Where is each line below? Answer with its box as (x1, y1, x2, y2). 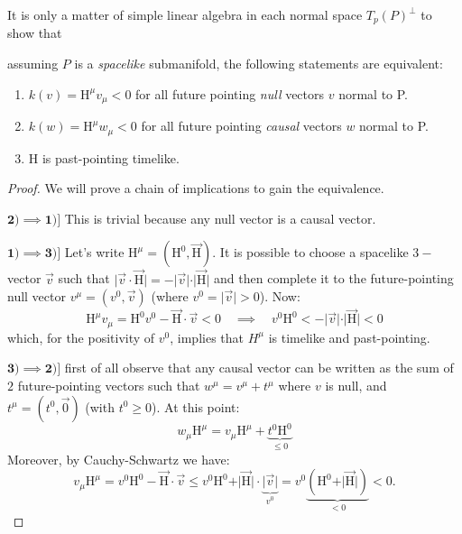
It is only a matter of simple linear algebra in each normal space (7, 5, 363, 23)
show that (7, 23, 62, 42)
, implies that (170, 327, 244, 346)
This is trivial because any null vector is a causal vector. (64, 208, 376, 227)
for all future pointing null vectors (135, 84, 325, 103)
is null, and (325, 376, 387, 394)
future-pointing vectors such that (17, 376, 200, 394)
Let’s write (64, 243, 125, 262)
